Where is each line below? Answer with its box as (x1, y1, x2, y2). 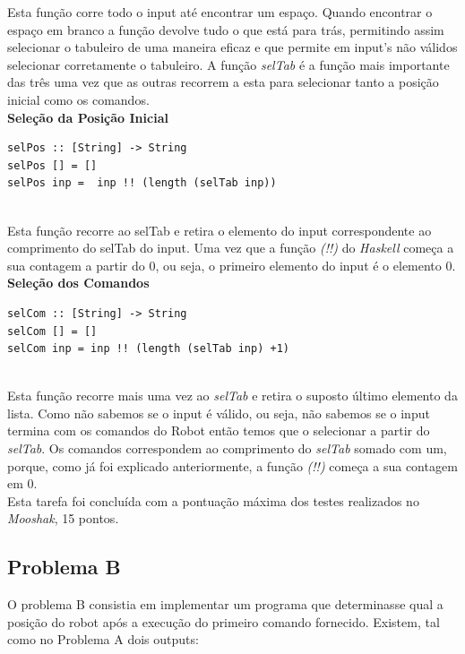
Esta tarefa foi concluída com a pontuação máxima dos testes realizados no (7, 491, 419, 510)
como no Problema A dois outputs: (7, 630, 199, 649)
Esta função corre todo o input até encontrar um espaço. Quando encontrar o (7, 3, 433, 21)
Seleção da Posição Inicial (7, 108, 168, 126)
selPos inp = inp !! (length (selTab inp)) (7, 176, 277, 190)
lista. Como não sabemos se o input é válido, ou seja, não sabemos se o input (7, 403, 430, 422)
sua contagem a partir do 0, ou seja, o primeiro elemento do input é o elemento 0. (7, 255, 456, 274)
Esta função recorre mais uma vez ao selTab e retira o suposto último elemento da (7, 386, 458, 405)
